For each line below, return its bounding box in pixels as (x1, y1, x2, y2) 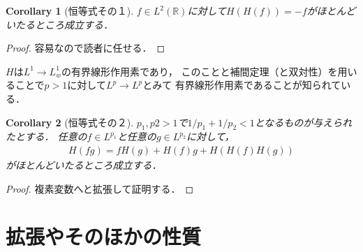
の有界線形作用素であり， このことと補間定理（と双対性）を (61, 64, 338, 78)
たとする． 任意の (6, 129, 87, 144)
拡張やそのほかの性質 (6, 222, 202, 251)
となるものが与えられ (254, 114, 353, 129)
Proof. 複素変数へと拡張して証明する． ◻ (6, 181, 194, 195)
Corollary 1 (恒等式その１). (6, 3, 134, 17)
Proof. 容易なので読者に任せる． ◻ (6, 40, 165, 55)
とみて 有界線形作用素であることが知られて (142, 77, 341, 92)
